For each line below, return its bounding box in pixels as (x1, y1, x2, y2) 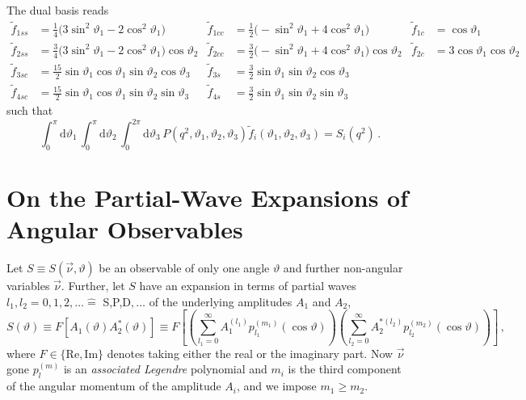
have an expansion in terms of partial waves (139, 277, 356, 294)
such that (6, 101, 53, 118)
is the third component (288, 360, 402, 377)
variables (6, 277, 50, 294)
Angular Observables (6, 213, 243, 246)
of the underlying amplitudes (149, 293, 292, 309)
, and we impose (237, 377, 317, 394)
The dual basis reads (6, 2, 109, 18)
